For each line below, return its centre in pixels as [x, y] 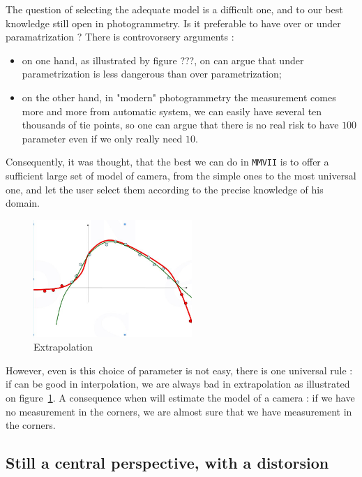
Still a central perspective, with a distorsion [167, 463]
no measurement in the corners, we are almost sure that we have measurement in [179, 411]
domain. [23, 203]
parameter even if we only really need [102, 138]
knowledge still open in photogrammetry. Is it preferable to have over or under [173, 23]
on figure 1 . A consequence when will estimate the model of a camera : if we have [180, 397]
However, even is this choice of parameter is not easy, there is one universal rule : [179, 370]
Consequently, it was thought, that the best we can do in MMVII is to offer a [167, 162]
